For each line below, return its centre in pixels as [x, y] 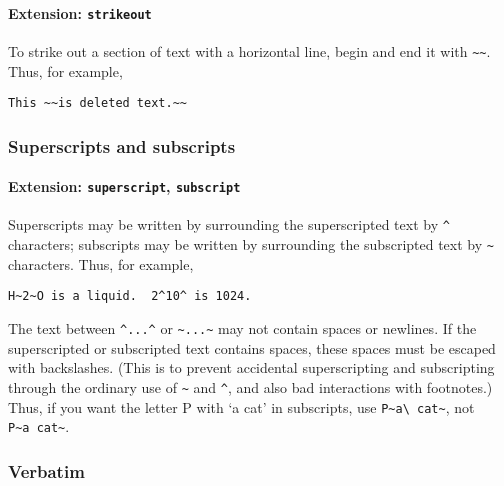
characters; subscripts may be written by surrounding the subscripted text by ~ [251, 244]
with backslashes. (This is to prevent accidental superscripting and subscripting [251, 367]
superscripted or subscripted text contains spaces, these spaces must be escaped [252, 347]
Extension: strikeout [80, 12]
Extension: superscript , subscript [124, 186]
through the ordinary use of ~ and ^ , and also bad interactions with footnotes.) [250, 386]
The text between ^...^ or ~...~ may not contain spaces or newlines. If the [242, 328]
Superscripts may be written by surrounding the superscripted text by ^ [229, 224]
